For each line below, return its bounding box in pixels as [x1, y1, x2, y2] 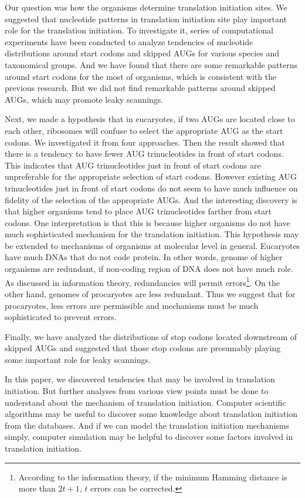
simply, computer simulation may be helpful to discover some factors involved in [5, 430, 293, 443]
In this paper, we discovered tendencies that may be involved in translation [5, 373, 275, 385]
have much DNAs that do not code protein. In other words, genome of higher [5, 251, 283, 263]
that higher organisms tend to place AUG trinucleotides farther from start [5, 205, 272, 217]
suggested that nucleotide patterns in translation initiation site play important [5, 12, 287, 25]
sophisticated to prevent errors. [5, 311, 117, 323]
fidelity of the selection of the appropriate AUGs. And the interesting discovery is [5, 193, 297, 206]
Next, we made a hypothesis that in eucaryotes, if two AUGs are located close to [5, 113, 295, 125]
